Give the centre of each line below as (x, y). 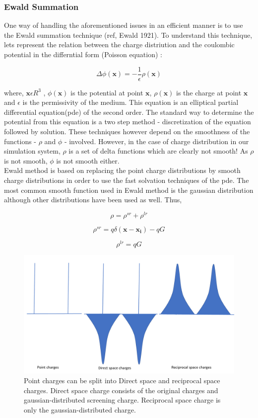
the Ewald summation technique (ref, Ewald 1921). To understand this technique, (128, 35)
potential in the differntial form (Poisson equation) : (83, 54)
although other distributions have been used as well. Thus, (93, 200)
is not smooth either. (88, 160)
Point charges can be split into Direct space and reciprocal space (122, 380)
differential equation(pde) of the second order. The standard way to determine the (129, 112)
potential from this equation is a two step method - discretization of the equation (128, 122)
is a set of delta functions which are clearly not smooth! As (158, 151)
